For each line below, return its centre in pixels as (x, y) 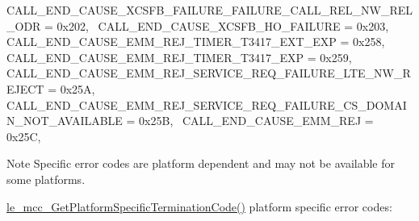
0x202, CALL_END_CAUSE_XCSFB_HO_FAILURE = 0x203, (223, 25)
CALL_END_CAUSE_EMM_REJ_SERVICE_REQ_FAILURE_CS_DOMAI (207, 104)
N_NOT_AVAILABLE (65, 121)
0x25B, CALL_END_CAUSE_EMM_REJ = (256, 121)
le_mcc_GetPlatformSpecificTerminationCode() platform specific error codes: (199, 206)
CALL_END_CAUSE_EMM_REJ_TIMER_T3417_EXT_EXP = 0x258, (196, 42)
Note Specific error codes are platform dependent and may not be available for (201, 163)
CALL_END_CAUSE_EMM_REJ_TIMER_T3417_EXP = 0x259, (179, 57)
